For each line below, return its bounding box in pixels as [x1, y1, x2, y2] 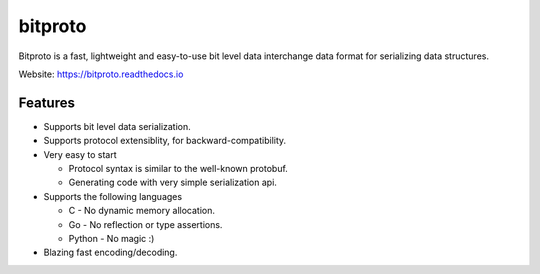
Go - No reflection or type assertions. [68, 218, 223, 230]
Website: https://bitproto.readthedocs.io [18, 68, 184, 80]
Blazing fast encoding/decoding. [43, 246, 178, 259]
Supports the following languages [43, 190, 183, 202]
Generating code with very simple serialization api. [68, 176, 277, 189]
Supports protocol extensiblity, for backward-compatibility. [43, 135, 287, 147]
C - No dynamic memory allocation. [68, 205, 215, 217]
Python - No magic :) [68, 232, 155, 244]
